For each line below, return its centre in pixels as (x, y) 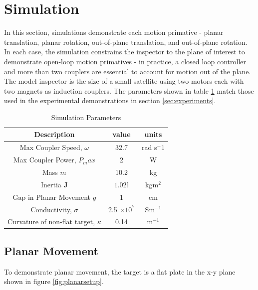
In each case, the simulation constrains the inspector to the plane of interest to (125, 52)
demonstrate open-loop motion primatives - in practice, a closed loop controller (125, 61)
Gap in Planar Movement (52, 197)
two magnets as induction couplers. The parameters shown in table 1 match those (129, 90)
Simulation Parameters (86, 117)
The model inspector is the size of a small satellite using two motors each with (124, 81)
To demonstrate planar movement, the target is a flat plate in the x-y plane (120, 271)
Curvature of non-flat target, (51, 221)
